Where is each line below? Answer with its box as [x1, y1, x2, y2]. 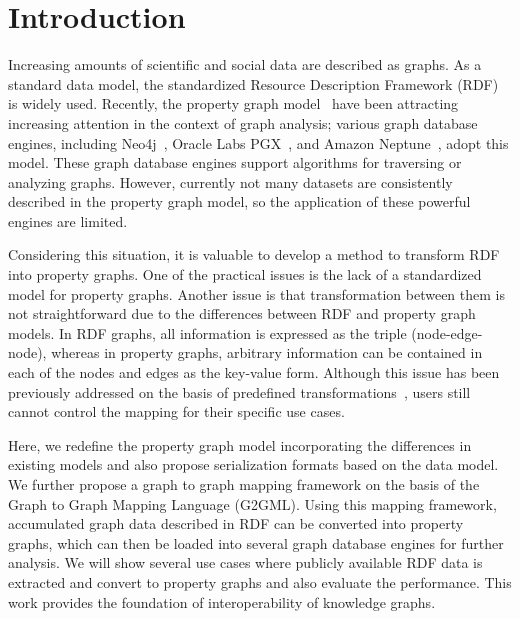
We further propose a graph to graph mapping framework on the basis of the [8, 474, 480, 494]
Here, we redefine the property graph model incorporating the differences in [8, 434, 472, 455]
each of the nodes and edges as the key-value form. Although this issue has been [8, 362, 500, 383]
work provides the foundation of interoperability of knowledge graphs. [8, 591, 436, 612]
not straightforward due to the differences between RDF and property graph [8, 303, 476, 324]
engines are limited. [8, 210, 128, 231]
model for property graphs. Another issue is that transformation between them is [8, 283, 505, 304]
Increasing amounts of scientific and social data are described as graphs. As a [8, 54, 482, 75]
